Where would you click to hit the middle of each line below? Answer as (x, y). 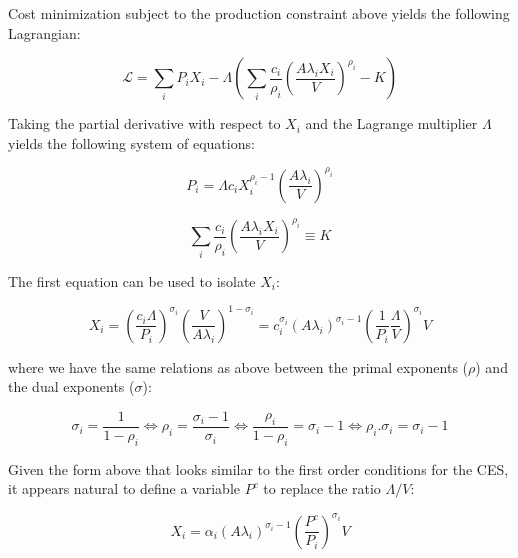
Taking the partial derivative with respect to (144, 123)
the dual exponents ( (71, 386)
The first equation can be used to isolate (132, 280)
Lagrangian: (44, 32)
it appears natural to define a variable (124, 488)
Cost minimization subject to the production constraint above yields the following (259, 13)
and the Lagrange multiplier (391, 123)
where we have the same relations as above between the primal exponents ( (238, 366)
